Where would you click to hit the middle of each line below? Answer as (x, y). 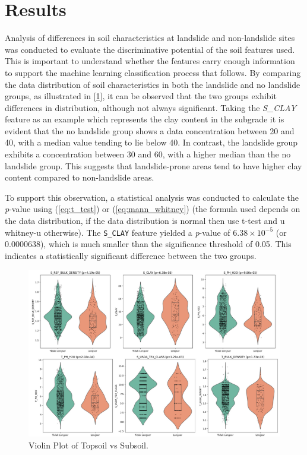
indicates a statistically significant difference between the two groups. (131, 255)
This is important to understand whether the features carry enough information (150, 61)
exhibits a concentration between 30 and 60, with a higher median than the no (148, 154)
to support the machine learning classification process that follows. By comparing (153, 72)
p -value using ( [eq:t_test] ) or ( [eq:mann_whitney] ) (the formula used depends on (153, 209)
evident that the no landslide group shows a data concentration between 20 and (150, 130)
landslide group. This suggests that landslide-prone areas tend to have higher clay (153, 165)
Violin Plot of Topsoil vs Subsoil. (88, 445)
